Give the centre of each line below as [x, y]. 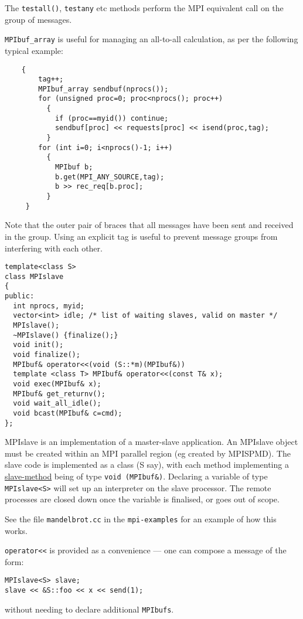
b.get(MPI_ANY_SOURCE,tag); [110, 177]
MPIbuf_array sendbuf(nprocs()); [103, 89]
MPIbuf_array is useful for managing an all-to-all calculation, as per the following [151, 39]
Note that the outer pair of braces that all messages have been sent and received [149, 225]
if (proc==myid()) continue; [112, 118]
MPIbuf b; [74, 167]
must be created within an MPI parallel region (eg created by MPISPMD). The [148, 453]
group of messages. [38, 19]
